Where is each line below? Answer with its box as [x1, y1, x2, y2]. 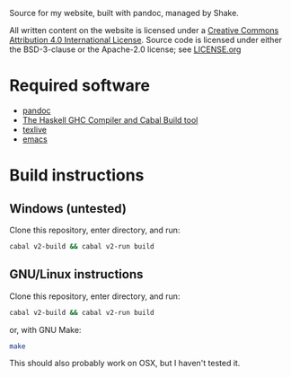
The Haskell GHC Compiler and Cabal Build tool [22, 114, 198, 125]
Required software [9, 75, 151, 96]
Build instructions [9, 165, 145, 186]
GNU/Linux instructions [9, 267, 144, 282]
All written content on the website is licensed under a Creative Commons [9, 25, 279, 35]
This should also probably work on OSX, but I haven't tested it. [9, 358, 241, 369]
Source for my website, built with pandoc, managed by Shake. [9, 8, 240, 18]
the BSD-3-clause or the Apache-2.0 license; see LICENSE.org [9, 44, 242, 55]
